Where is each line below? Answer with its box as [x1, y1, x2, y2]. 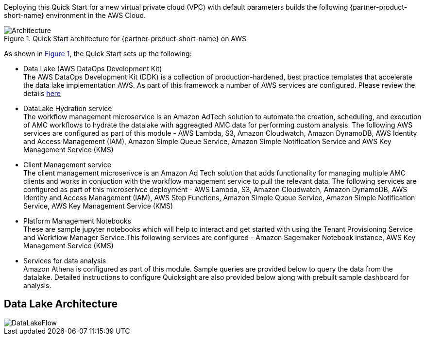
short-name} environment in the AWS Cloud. [4, 11, 146, 19]
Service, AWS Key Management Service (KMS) [23, 202, 173, 210]
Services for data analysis [23, 257, 106, 265]
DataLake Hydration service [23, 104, 112, 113]
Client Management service [23, 161, 112, 169]
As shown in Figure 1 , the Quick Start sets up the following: [4, 49, 192, 58]
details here [23, 89, 61, 97]
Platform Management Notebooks [23, 217, 131, 225]
